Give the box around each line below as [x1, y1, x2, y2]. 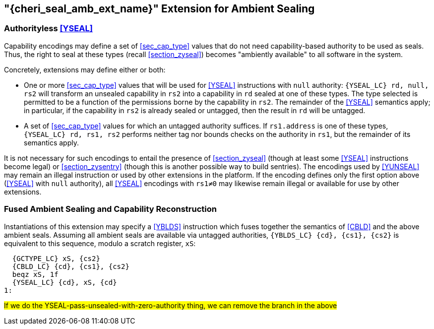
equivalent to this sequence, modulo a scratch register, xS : [4, 239, 196, 248]
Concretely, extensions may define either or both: [4, 65, 166, 74]
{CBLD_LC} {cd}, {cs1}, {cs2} [12, 262, 129, 270]
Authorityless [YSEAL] [4, 23, 93, 34]
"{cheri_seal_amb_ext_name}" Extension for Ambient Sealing [4, 2, 315, 15]
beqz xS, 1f [12, 270, 59, 278]
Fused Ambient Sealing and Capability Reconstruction [4, 204, 217, 214]
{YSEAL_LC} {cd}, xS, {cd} [12, 278, 117, 286]
